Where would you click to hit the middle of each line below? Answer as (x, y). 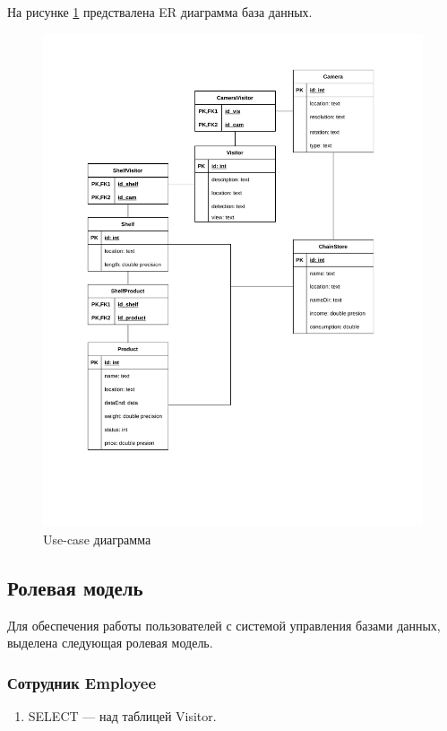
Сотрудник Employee (82, 682)
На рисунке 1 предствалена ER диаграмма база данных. (160, 12)
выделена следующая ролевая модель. (110, 643)
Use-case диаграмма (97, 539)
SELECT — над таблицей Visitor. (122, 715)
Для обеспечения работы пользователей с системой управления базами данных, (224, 625)
